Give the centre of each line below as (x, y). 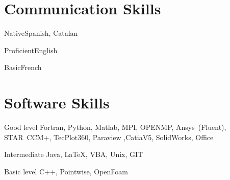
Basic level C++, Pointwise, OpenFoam (66, 171)
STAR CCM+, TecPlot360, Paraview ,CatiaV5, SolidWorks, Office (109, 137)
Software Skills (57, 103)
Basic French (23, 67)
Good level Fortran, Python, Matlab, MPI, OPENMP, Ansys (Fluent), (115, 127)
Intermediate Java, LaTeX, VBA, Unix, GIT (74, 154)
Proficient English (31, 50)
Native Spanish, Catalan (41, 33)
